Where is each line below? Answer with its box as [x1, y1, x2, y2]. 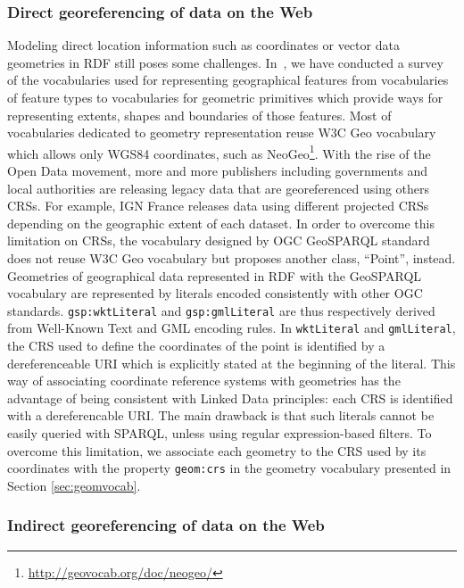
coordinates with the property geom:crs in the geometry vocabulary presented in [7, 459, 452, 477]
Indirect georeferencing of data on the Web [7, 514, 325, 536]
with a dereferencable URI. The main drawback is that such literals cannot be [7, 406, 435, 425]
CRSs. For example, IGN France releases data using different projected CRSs [7, 196, 429, 215]
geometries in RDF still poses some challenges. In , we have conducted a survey [7, 53, 443, 71]
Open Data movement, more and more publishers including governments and [7, 161, 428, 180]
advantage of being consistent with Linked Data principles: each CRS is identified [7, 388, 453, 407]
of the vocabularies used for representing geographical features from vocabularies [7, 70, 449, 89]
